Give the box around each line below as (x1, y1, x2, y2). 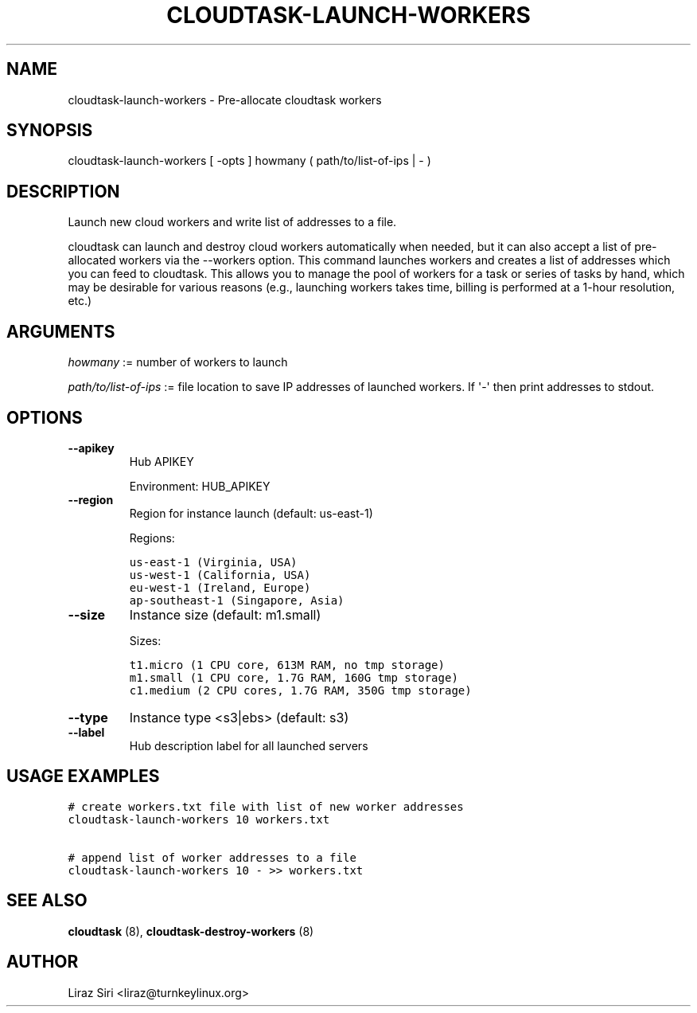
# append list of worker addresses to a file (68, 851, 356, 864)
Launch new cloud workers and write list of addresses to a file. (68, 215, 397, 229)
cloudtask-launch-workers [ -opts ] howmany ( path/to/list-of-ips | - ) (68, 154, 431, 168)
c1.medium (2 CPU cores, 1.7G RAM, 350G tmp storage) (129, 683, 472, 697)
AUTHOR (6, 952, 79, 972)
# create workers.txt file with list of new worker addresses (68, 800, 464, 813)
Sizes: (129, 633, 162, 647)
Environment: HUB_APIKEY (129, 479, 271, 493)
